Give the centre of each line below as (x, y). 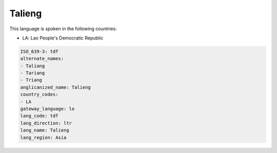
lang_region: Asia (43, 137)
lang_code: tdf (39, 116)
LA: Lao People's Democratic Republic (63, 38)
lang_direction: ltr (46, 123)
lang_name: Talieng (45, 130)
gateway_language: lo (47, 109)
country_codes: (39, 94)
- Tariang (33, 73)
